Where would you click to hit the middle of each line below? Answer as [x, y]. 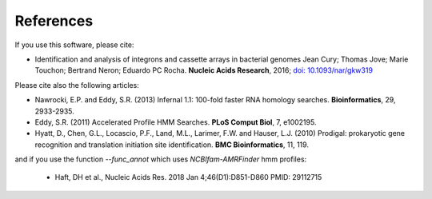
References [54, 21]
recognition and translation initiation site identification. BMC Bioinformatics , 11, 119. [172, 145]
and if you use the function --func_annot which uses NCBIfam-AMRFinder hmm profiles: [161, 159]
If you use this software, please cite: [74, 45]
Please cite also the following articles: [77, 85]
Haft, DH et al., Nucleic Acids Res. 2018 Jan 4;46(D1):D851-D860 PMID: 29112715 [188, 177]
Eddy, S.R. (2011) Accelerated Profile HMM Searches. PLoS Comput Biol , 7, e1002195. [176, 122]
